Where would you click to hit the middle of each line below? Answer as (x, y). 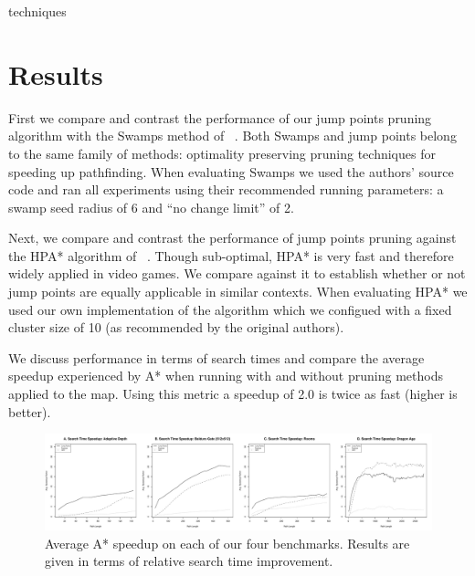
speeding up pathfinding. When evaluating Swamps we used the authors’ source (231, 171)
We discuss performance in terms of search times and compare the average (216, 357)
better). (30, 411)
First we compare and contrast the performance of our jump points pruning (220, 117)
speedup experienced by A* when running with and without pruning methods (226, 376)
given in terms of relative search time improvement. (189, 561)
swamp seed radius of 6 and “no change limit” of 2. (151, 207)
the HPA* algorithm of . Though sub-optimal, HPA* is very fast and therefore (231, 255)
